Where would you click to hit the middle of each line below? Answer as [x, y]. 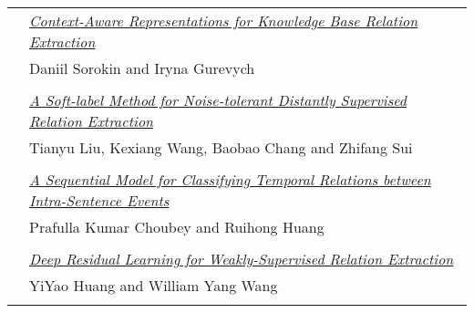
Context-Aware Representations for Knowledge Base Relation [224, 21]
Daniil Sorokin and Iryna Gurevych [142, 68]
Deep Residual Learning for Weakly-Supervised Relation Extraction [242, 259]
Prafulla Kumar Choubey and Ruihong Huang [177, 227]
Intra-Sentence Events [99, 200]
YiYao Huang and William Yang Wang [154, 285]
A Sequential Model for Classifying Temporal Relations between [230, 179]
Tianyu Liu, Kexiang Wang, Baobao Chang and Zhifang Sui [221, 147]
